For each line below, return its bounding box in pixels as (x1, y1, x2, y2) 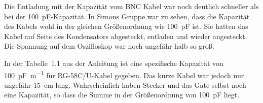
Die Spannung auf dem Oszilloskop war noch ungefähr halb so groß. (4, 41, 214, 51)
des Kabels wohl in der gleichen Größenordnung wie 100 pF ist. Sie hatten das (4, 21, 248, 31)
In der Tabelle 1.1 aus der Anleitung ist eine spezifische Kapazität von (4, 57, 223, 68)
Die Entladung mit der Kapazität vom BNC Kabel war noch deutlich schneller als (4, 1, 259, 11)
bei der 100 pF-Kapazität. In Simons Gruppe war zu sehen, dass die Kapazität (4, 11, 250, 21)
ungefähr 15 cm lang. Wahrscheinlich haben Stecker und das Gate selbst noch (4, 79, 246, 90)
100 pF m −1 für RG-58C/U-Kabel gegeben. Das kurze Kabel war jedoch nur (4, 68, 244, 80)
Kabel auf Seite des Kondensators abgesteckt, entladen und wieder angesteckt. (4, 30, 247, 41)
